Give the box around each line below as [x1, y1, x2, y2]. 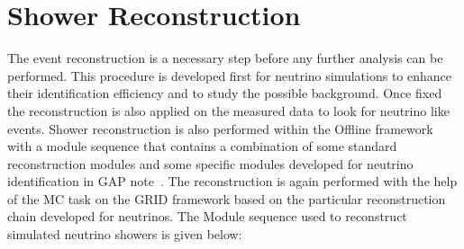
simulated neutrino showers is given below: [7, 225, 242, 244]
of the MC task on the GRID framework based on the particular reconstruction [7, 189, 446, 208]
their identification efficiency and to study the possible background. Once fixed [7, 84, 442, 102]
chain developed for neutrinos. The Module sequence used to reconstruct [7, 207, 407, 226]
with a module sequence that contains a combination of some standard [7, 137, 397, 156]
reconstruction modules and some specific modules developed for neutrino [7, 154, 414, 173]
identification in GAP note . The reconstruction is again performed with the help [7, 172, 458, 191]
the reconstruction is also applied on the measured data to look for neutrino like [7, 101, 450, 120]
